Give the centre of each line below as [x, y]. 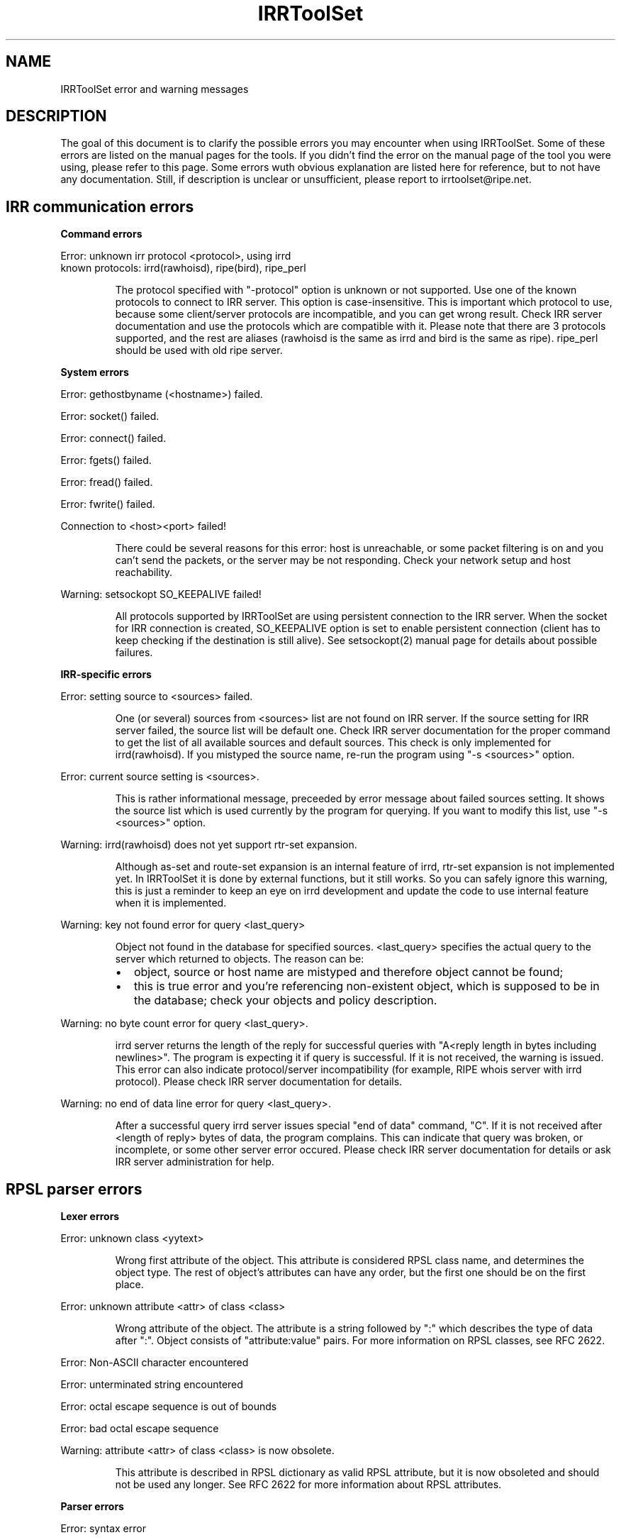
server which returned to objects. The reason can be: [240, 959]
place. [129, 1285]
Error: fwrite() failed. [108, 504]
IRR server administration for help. [195, 1162]
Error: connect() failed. [113, 438]
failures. [134, 653]
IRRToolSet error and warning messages [155, 89]
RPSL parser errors [74, 1189]
